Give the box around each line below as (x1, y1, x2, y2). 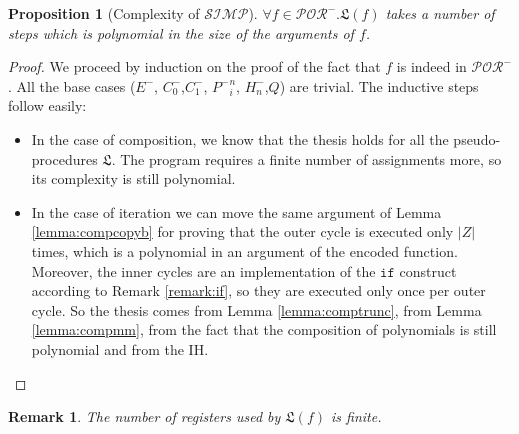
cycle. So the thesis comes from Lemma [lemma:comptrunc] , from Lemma (31, 299, 482, 320)
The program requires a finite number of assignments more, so (120, 148, 502, 169)
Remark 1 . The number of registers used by (8, 406, 281, 427)
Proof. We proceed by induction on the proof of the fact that (8, 56, 381, 77)
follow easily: (8, 95, 87, 116)
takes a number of (385, 3, 495, 23)
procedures (31, 148, 98, 169)
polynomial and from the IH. (31, 338, 209, 359)
